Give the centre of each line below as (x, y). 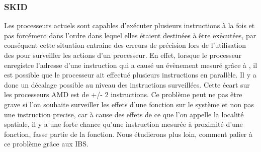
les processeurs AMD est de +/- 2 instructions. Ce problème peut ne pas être (123, 94)
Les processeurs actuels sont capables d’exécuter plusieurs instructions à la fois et (129, 25)
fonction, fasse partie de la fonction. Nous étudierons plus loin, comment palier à (128, 134)
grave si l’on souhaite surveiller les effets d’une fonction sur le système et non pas (129, 104)
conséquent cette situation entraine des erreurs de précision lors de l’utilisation (125, 45)
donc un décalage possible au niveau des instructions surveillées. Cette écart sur (127, 84)
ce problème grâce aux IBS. (46, 144)
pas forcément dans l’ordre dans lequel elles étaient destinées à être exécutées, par (130, 35)
